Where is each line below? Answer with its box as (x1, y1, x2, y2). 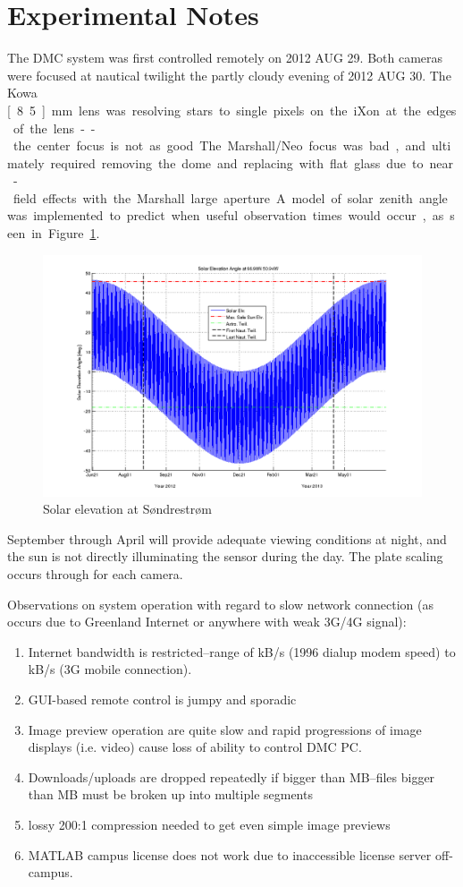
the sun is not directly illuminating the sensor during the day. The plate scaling (7, 547, 443, 566)
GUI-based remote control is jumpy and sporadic (28, 689, 297, 708)
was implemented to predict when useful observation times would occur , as (7, 206, 444, 225)
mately (7, 153, 45, 172)
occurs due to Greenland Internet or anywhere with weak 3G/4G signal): (7, 612, 407, 631)
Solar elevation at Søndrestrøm (43, 499, 212, 518)
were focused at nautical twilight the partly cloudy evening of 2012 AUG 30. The (7, 65, 451, 84)
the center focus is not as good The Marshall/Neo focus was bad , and (13, 136, 426, 155)
